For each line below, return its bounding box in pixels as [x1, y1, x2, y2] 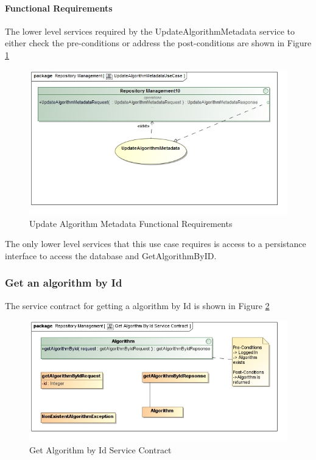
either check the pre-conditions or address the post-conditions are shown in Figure [5, 37, 312, 49]
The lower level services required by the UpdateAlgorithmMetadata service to [5, 24, 295, 37]
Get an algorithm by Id [5, 275, 122, 290]
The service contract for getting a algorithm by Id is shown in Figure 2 [5, 299, 270, 312]
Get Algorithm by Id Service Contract [29, 443, 172, 456]
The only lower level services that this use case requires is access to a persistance [5, 237, 306, 250]
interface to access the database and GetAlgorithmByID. [5, 249, 217, 262]
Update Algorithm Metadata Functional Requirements [29, 217, 233, 229]
